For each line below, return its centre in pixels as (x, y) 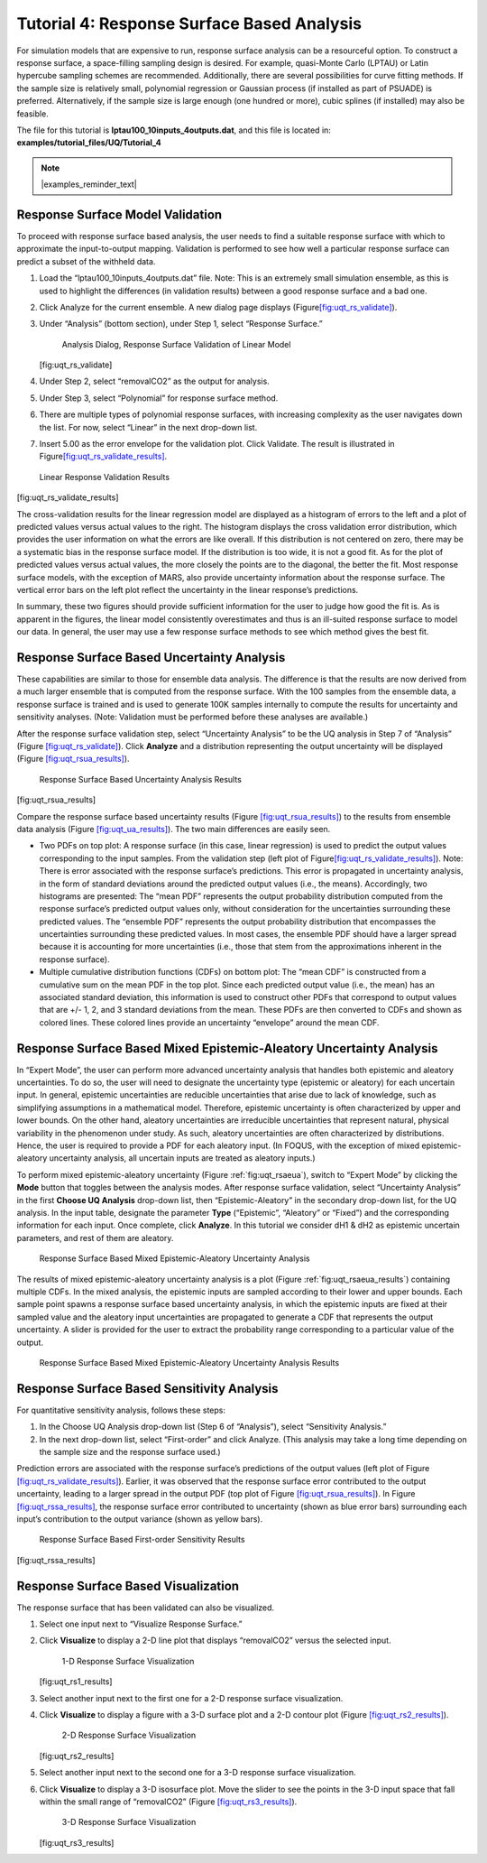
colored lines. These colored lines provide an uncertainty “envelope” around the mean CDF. (209, 1022)
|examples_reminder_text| (89, 184)
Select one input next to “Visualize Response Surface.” (141, 1624)
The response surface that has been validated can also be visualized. (146, 1608)
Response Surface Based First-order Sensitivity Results (142, 1540)
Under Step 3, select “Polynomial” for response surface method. (159, 398)
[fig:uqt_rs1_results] (76, 1682)
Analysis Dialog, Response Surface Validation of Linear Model (176, 344)
